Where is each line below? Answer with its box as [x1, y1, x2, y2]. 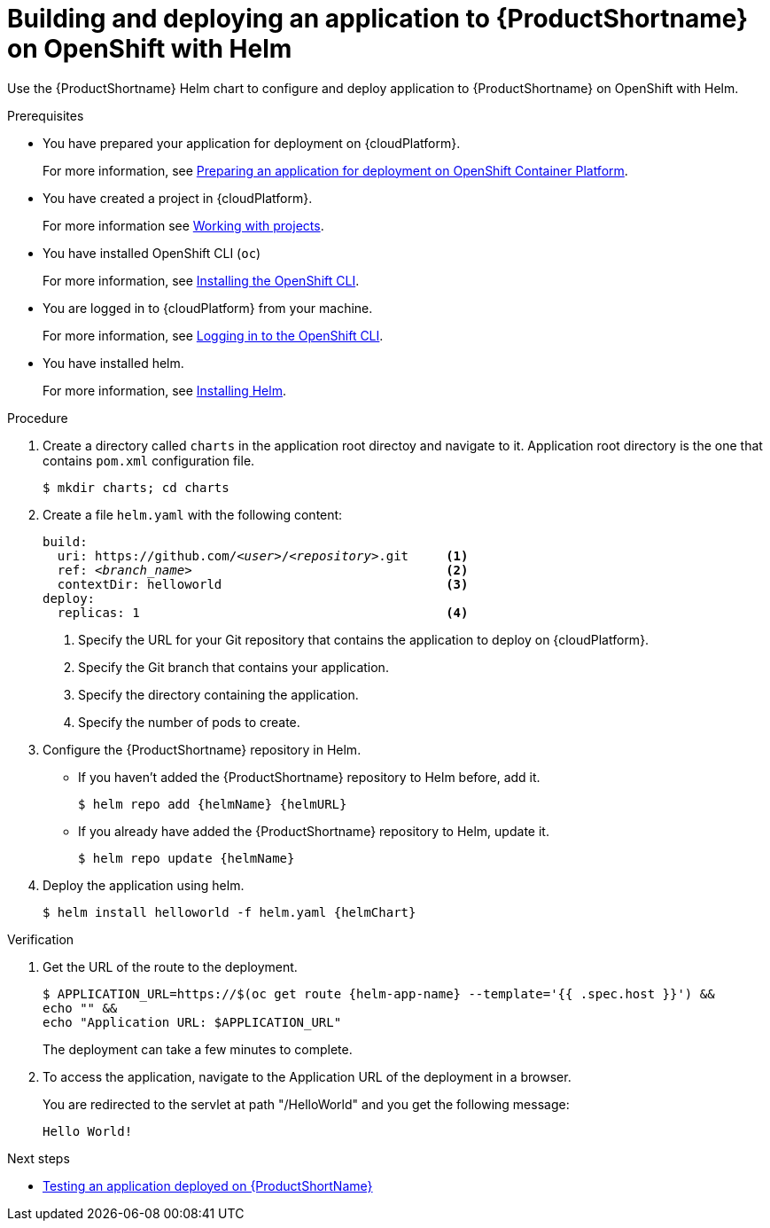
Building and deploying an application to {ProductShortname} [7, 4, 749, 34]
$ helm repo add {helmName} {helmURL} [78, 796, 347, 811]
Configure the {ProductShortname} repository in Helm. [43, 741, 362, 757]
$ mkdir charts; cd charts [43, 480, 229, 495]
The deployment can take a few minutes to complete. [43, 1041, 353, 1057]
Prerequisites [7, 107, 84, 123]
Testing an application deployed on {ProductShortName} [43, 1177, 373, 1193]
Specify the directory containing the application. [78, 686, 359, 702]
